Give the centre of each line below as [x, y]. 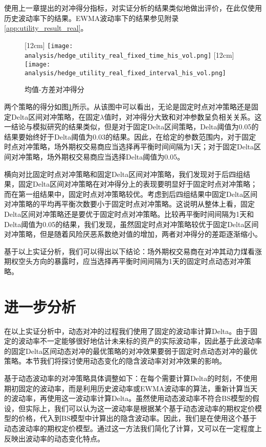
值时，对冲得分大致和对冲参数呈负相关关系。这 [183, 116]
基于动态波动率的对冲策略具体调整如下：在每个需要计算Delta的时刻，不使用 [131, 378]
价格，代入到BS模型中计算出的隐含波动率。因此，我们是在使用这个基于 [137, 418]
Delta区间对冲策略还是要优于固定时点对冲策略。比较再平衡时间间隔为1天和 [129, 214]
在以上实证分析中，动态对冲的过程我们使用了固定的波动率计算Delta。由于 [127, 331]
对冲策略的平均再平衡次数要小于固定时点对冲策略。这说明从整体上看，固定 [129, 204]
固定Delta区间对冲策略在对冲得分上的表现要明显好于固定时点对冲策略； [138, 184]
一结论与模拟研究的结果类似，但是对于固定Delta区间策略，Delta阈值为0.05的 [131, 127]
